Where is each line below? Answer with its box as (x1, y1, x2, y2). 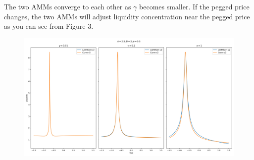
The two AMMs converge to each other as (4, 1, 131, 11)
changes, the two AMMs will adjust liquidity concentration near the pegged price (4, 11, 250, 21)
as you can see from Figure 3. (4, 21, 94, 31)
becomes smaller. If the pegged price (139, 1, 250, 11)
